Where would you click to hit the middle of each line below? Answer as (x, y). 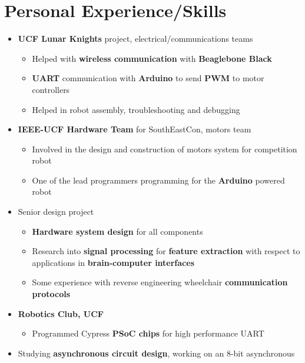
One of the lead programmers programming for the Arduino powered (158, 180)
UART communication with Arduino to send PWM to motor (148, 78)
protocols (51, 294)
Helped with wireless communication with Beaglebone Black (152, 58)
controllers (51, 89)
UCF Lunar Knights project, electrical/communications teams (135, 39)
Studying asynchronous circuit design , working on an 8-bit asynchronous (156, 353)
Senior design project (56, 212)
